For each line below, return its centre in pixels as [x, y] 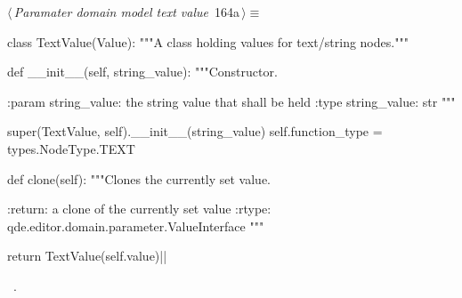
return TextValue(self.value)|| [87, 256]
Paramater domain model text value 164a [126, 12]
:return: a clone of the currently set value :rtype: [139, 209]
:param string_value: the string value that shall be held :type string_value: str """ [231, 101]
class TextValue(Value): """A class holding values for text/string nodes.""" [208, 41]
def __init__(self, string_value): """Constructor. [142, 72]
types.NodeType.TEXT [71, 148]
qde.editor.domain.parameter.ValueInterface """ [136, 226]
